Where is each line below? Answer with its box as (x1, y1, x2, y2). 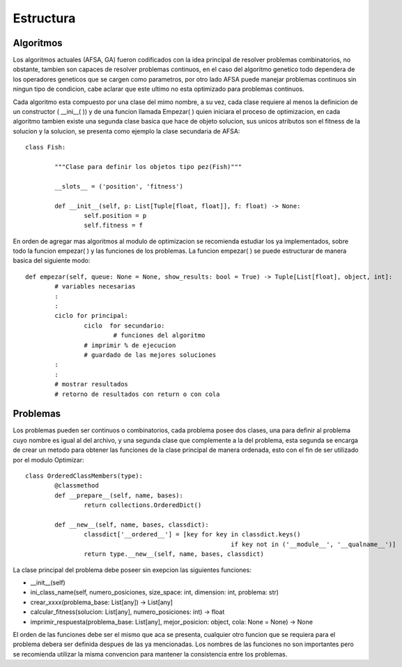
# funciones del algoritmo (113, 332, 206, 339)
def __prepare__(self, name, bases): (54, 491, 184, 499)
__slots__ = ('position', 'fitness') (54, 182, 184, 190)
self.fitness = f (84, 221, 143, 230)
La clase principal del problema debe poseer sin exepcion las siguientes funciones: (13, 566, 252, 574)
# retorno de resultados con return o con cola (54, 390, 220, 398)
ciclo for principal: (54, 311, 129, 320)
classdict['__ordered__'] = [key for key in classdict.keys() (84, 531, 301, 538)
